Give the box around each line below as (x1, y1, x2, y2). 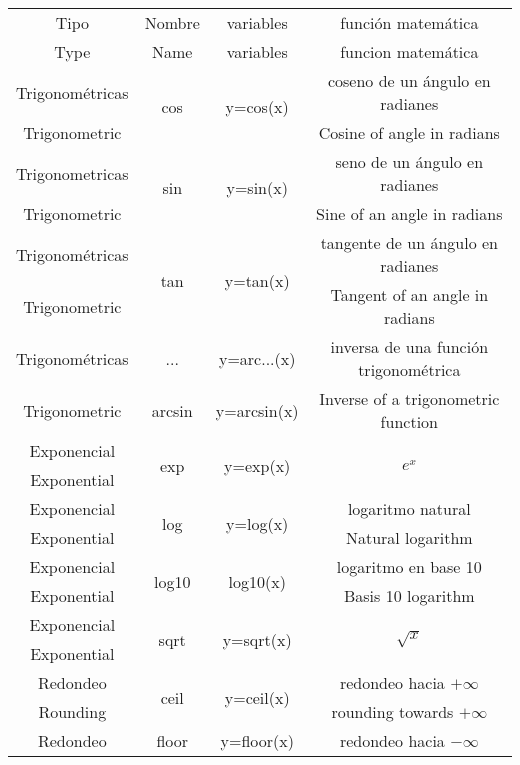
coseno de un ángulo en (327, 69, 491, 92)
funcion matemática (340, 40, 479, 63)
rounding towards (331, 700, 454, 723)
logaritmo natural (347, 497, 471, 520)
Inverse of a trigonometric (319, 387, 500, 410)
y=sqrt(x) (222, 627, 292, 651)
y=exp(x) (224, 453, 291, 477)
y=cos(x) (225, 95, 289, 118)
